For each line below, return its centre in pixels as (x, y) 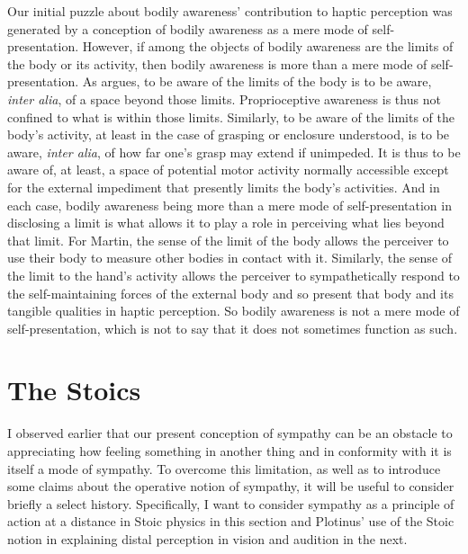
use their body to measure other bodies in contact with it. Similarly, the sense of (230, 258)
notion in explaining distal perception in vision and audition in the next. (207, 538)
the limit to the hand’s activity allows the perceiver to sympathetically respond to (234, 275)
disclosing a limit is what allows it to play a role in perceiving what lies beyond (226, 223)
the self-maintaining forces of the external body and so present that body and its (230, 293)
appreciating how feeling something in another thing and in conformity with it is (229, 451)
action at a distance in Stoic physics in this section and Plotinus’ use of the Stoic (231, 521)
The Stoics (74, 390)
